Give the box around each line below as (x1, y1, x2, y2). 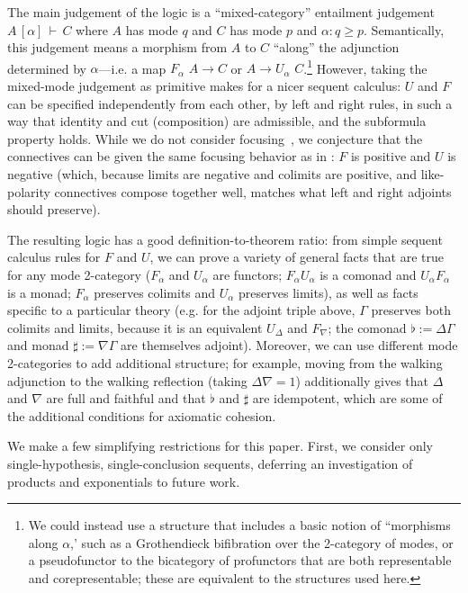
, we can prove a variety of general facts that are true (149, 247, 444, 266)
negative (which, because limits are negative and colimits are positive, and (7, 165, 417, 183)
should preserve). (7, 200, 101, 219)
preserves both (371, 301, 451, 319)
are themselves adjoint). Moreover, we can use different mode (121, 336, 458, 355)
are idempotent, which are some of (252, 389, 443, 408)
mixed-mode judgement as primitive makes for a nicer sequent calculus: (7, 76, 401, 95)
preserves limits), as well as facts (238, 283, 418, 301)
